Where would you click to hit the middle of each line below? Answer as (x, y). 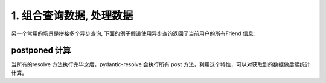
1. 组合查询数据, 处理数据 (72, 16)
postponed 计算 (41, 50)
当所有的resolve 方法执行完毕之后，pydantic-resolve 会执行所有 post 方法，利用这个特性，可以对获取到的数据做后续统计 (161, 64)
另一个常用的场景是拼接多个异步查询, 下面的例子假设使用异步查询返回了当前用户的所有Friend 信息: (133, 33)
